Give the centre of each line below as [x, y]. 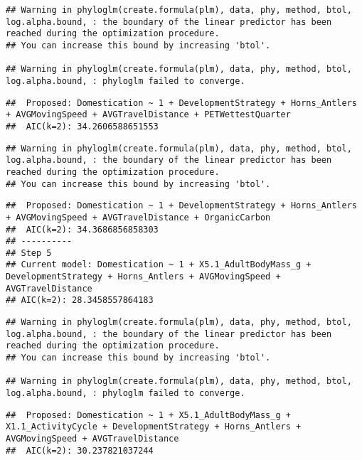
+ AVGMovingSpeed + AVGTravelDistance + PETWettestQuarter [148, 115]
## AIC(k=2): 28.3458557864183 [80, 300]
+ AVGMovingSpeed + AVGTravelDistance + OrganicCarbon [138, 217]
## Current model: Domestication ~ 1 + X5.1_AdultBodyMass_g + [159, 265]
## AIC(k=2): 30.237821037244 [80, 450]
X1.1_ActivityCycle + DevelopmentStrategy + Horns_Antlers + [154, 427]
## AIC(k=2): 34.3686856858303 [82, 229]
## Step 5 [29, 253]
